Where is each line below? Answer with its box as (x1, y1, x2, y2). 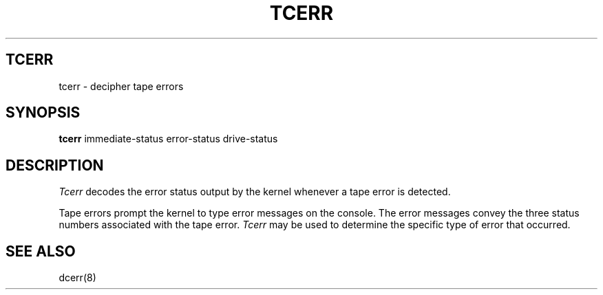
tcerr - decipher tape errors (59, 80, 184, 92)
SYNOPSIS (6, 104, 81, 122)
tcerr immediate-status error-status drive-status (59, 133, 278, 145)
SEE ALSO (6, 242, 76, 260)
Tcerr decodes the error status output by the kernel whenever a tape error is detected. (59, 186, 451, 198)
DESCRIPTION (6, 156, 104, 174)
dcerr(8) (59, 272, 96, 284)
